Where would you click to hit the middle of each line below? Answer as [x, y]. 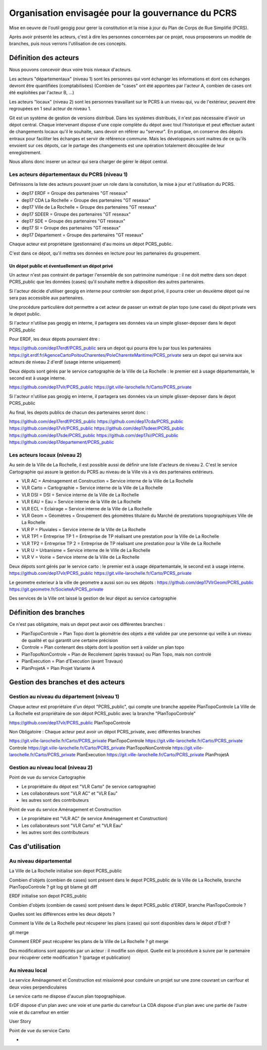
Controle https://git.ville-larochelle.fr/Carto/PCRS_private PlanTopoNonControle [90, 748]
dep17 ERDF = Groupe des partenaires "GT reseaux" [75, 193]
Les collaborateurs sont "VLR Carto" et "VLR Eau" [72, 826]
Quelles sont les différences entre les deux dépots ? [62, 914]
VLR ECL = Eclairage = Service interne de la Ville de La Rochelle [87, 508]
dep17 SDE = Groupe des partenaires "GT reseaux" [73, 221]
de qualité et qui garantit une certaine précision [70, 640]
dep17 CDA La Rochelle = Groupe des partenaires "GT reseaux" [86, 200]
